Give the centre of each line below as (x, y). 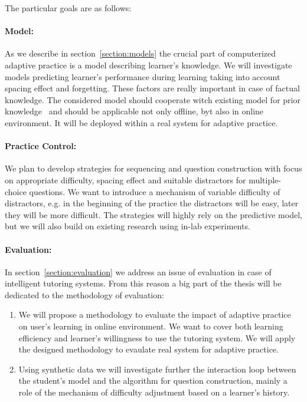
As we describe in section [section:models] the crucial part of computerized (141, 53)
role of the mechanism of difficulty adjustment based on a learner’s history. (154, 392)
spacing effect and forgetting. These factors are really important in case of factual (152, 88)
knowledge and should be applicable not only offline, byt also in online (134, 111)
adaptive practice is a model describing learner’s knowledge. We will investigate (148, 65)
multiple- (265, 179)
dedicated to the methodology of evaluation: (84, 294)
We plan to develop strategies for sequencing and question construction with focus (153, 168)
